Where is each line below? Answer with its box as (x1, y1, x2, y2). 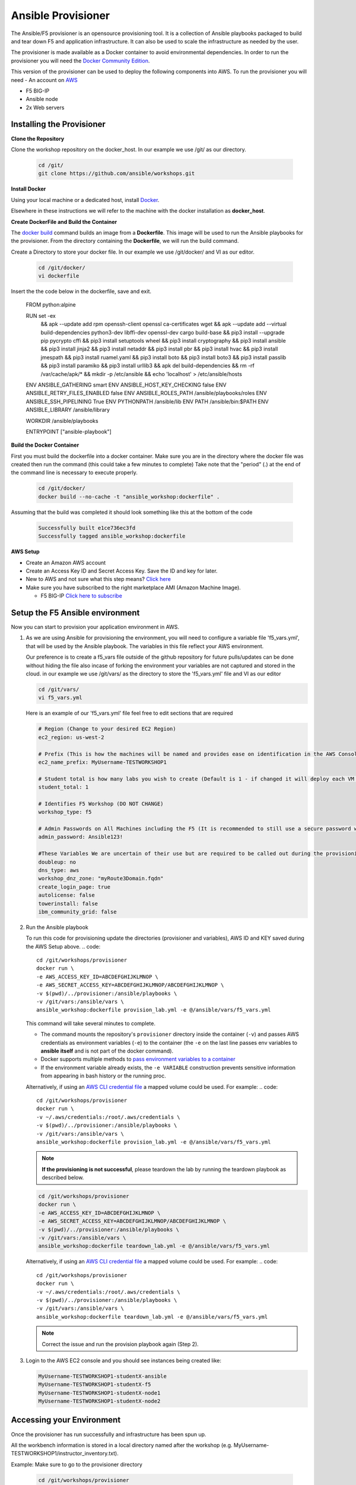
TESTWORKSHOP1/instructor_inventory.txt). (11, 1450, 119, 1457)
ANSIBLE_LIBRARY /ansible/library (26, 406, 110, 413)
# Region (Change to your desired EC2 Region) (38, 725, 176, 732)
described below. (42, 1174, 84, 1181)
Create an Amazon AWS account (26, 559, 106, 566)
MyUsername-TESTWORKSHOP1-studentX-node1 (38, 1389, 161, 1396)
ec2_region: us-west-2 (38, 734, 104, 741)
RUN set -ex (26, 312, 56, 319)
